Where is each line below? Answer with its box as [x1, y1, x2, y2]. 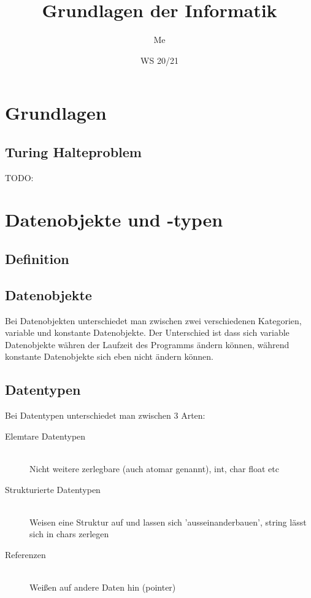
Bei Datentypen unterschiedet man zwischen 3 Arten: [5, 409, 205, 422]
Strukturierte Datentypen [5, 483, 101, 495]
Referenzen [5, 548, 46, 561]
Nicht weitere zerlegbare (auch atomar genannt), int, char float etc [29, 462, 279, 475]
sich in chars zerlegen [29, 527, 109, 540]
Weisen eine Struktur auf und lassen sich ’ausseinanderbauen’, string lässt [29, 515, 307, 528]
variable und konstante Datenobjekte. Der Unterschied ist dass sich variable [5, 326, 290, 339]
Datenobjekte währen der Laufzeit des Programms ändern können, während [5, 338, 290, 351]
